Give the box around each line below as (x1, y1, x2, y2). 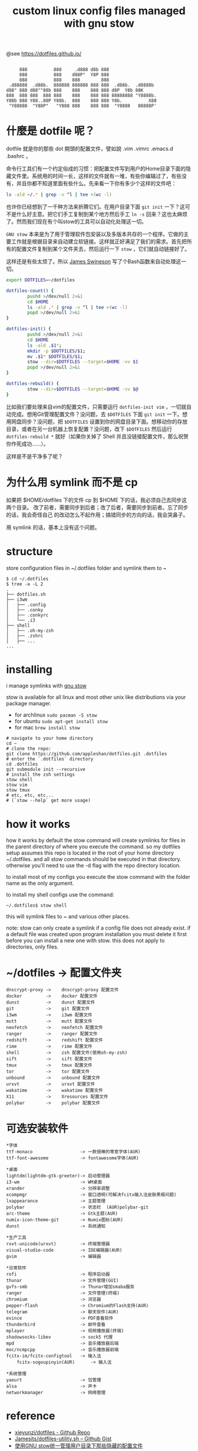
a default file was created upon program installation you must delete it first (6, 931, 187, 938)
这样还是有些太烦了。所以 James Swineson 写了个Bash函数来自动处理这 (6, 258, 181, 265)
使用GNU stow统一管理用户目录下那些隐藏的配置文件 (14, 1442, 143, 1449)
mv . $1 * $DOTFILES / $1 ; (27, 353, 83, 359)
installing (6, 663, 53, 676)
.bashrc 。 (6, 153, 31, 160)
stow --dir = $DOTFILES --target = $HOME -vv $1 (27, 359, 138, 365)
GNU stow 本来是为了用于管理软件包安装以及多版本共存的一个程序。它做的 (6, 231, 184, 237)
